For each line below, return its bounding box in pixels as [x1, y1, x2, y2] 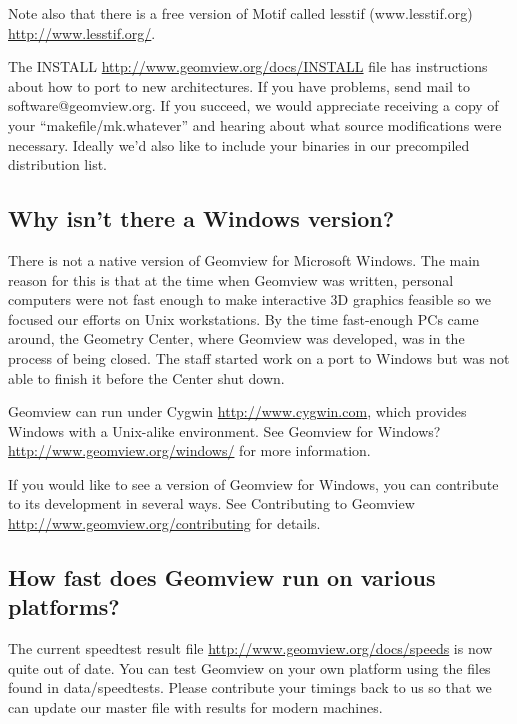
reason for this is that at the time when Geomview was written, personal [8, 269, 454, 290]
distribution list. [8, 154, 108, 175]
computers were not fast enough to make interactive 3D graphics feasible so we [8, 289, 491, 310]
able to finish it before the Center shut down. [8, 367, 285, 388]
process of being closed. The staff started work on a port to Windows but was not [8, 347, 510, 368]
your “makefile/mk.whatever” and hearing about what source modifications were [8, 114, 502, 135]
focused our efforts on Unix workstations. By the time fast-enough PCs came [8, 308, 479, 329]
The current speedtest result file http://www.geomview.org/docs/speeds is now [8, 638, 493, 659]
